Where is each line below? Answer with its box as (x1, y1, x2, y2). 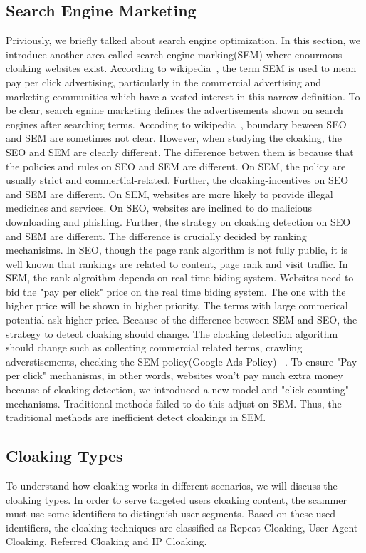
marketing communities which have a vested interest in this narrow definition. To (6, 88, 360, 103)
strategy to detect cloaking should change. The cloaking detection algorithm (6, 326, 338, 341)
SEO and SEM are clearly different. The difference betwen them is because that (6, 144, 354, 159)
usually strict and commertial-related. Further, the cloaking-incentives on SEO (6, 172, 349, 187)
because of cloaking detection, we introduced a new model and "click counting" (6, 382, 349, 397)
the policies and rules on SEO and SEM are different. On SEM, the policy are (6, 158, 346, 173)
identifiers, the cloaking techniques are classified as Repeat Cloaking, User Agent (6, 520, 358, 534)
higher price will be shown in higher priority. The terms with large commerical (6, 298, 348, 313)
